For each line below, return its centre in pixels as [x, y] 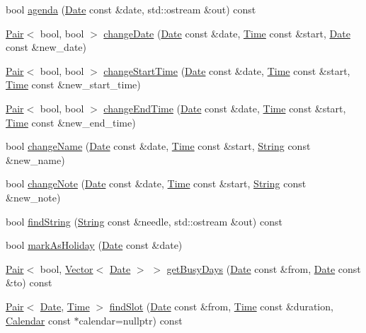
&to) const [29, 282]
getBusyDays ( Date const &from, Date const [264, 268]
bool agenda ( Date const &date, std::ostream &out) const [131, 9]
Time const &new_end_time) [71, 122]
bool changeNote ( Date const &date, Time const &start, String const [156, 183]
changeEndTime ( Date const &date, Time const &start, [225, 108]
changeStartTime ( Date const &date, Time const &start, [227, 70]
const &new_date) [46, 47]
